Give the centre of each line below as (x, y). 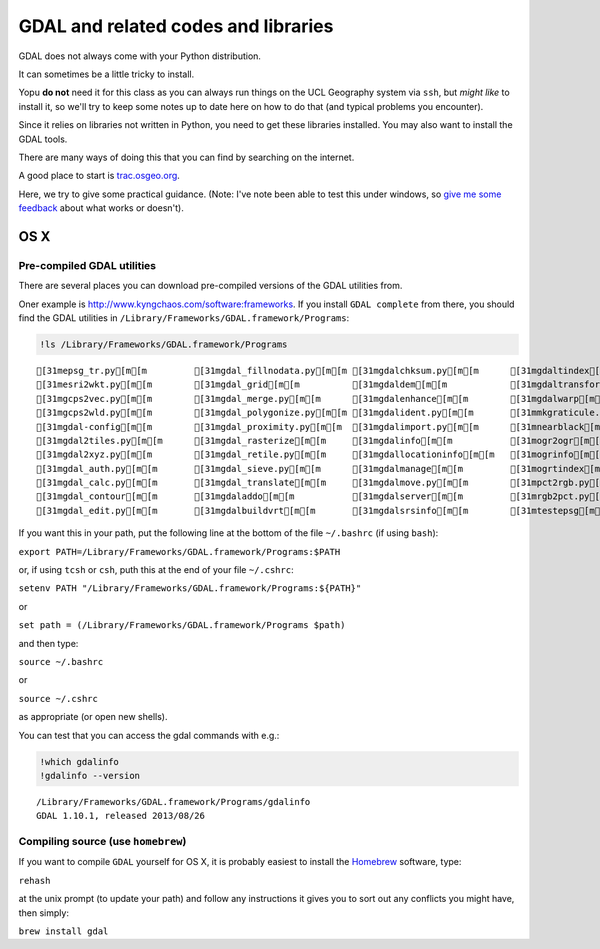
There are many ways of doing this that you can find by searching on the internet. (186, 157)
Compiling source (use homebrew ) (102, 842)
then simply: (44, 912)
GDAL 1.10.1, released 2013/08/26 (120, 816)
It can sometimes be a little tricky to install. (106, 74)
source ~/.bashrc (61, 661)
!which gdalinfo (79, 761)
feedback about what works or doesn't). (101, 208)
